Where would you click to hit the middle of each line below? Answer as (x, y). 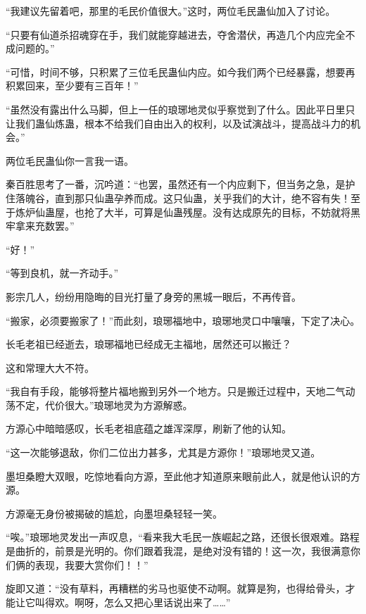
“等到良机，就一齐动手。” (62, 273)
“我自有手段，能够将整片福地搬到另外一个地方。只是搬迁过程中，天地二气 (176, 391)
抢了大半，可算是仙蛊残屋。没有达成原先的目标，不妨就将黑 (222, 212)
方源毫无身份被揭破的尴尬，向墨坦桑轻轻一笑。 (114, 513)
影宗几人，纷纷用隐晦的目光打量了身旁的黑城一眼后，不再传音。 (153, 296)
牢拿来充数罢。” (40, 226)
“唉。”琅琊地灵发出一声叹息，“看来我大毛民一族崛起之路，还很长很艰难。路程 (183, 537)
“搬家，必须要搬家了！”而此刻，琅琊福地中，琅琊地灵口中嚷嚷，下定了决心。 (183, 320)
